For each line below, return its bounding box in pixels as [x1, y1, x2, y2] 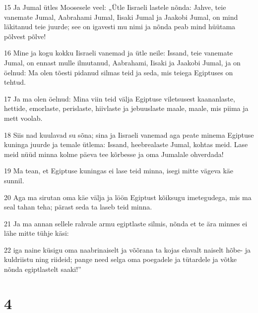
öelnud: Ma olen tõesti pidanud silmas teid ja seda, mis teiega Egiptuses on [4, 67, 233, 77]
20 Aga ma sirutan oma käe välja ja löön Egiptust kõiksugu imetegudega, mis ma [4, 192, 252, 202]
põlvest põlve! [4, 31, 46, 41]
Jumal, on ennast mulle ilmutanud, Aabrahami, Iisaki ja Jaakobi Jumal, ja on [4, 57, 241, 67]
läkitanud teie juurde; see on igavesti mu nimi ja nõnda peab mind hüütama [4, 21, 236, 32]
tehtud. [4, 77, 26, 87]
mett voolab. [4, 112, 43, 123]
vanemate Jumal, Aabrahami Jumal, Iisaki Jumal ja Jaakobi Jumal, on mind [4, 11, 238, 22]
